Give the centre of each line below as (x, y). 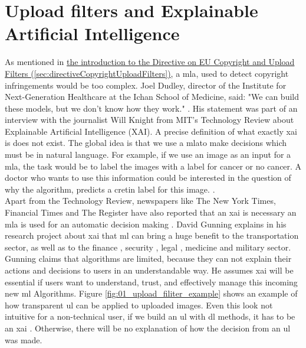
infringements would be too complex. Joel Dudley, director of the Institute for (146, 85)
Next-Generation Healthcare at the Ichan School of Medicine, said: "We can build (152, 97)
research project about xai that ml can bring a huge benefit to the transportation (152, 235)
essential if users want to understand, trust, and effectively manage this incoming (151, 282)
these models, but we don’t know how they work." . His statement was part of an (151, 108)
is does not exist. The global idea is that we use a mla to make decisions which (146, 143)
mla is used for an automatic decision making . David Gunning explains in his (146, 224)
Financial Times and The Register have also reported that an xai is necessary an (151, 212)
